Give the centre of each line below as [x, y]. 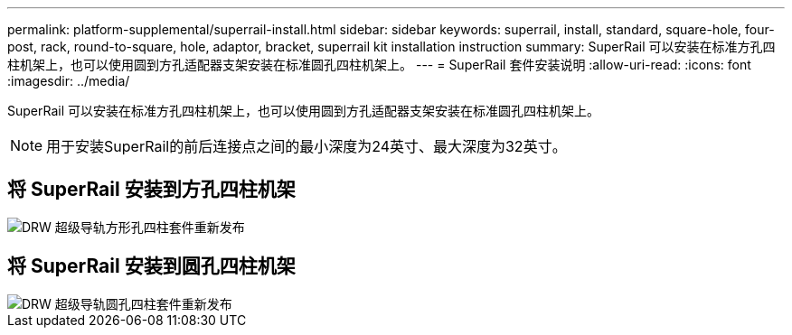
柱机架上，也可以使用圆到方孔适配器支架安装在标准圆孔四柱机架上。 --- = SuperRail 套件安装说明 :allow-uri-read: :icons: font [379, 65]
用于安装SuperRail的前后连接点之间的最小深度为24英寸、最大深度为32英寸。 [306, 146]
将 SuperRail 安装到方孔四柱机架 [151, 190]
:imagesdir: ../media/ [69, 81]
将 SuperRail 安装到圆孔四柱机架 [151, 266]
